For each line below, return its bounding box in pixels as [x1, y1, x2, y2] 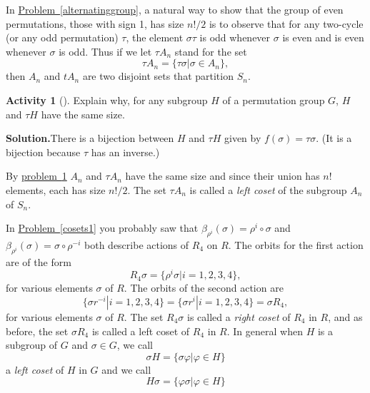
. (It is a [316, 131, 352, 146]
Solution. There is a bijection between [6, 131, 174, 146]
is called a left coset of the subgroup [189, 182, 347, 197]
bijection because [6, 144, 81, 159]
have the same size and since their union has [125, 168, 320, 183]
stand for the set [174, 44, 247, 58]
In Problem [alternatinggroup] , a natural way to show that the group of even [6, 2, 344, 16]
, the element [126, 30, 184, 45]
